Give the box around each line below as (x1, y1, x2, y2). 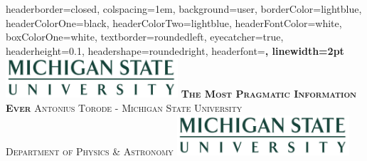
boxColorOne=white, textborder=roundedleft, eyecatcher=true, (6, 29, 284, 44)
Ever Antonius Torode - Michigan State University (6, 100, 243, 115)
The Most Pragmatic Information (181, 86, 357, 101)
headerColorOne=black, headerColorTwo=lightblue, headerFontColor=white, (6, 15, 342, 30)
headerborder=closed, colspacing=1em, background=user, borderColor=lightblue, (6, 1, 362, 16)
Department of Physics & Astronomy (6, 143, 174, 158)
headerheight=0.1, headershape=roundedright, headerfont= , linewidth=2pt (6, 43, 344, 58)
